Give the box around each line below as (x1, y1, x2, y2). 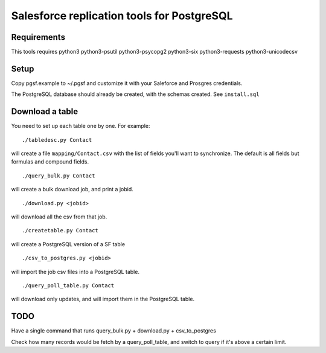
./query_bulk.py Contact (22, 172, 95, 179)
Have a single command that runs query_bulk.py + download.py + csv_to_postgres (11, 327, 217, 334)
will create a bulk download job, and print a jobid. (11, 186, 133, 193)
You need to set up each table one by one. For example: (11, 122, 150, 130)
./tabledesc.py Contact (22, 136, 92, 143)
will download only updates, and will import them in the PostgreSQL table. (11, 296, 195, 303)
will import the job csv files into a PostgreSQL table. (11, 268, 140, 275)
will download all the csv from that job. (11, 213, 107, 220)
